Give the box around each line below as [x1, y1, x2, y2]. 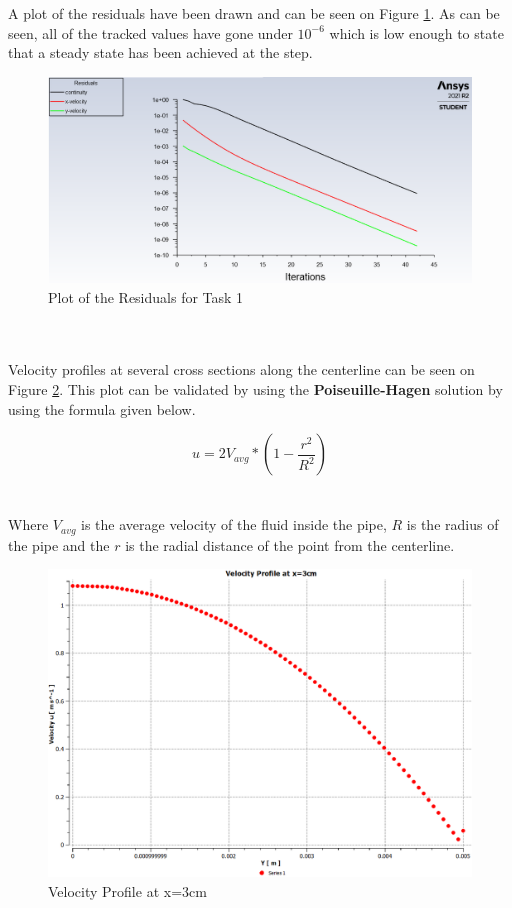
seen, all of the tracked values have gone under [8, 22, 293, 43]
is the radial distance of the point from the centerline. [125, 534, 455, 555]
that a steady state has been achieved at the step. [8, 42, 313, 63]
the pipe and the [8, 534, 110, 555]
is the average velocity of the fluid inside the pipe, [81, 514, 387, 535]
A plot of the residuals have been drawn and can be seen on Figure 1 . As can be [8, 3, 500, 23]
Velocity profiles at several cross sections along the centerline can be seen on [8, 359, 475, 380]
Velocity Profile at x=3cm [48, 881, 207, 902]
